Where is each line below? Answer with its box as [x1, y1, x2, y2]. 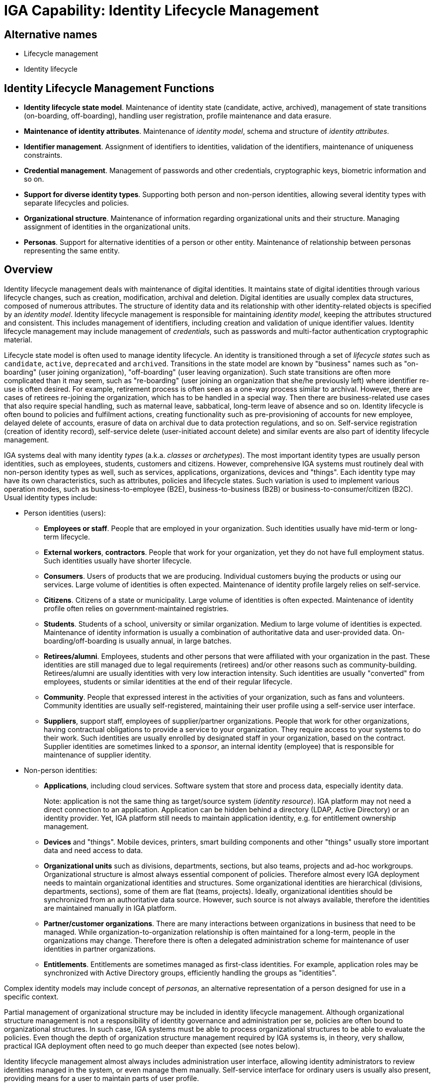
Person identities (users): [24, 508, 106, 517]
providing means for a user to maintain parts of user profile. [4, 1074, 199, 1083]
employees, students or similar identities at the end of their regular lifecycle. [44, 677, 292, 686]
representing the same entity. [24, 246, 120, 255]
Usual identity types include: [4, 493, 97, 502]
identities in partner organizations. [44, 944, 156, 953]
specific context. [4, 992, 59, 1001]
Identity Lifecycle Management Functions [4, 82, 215, 95]
